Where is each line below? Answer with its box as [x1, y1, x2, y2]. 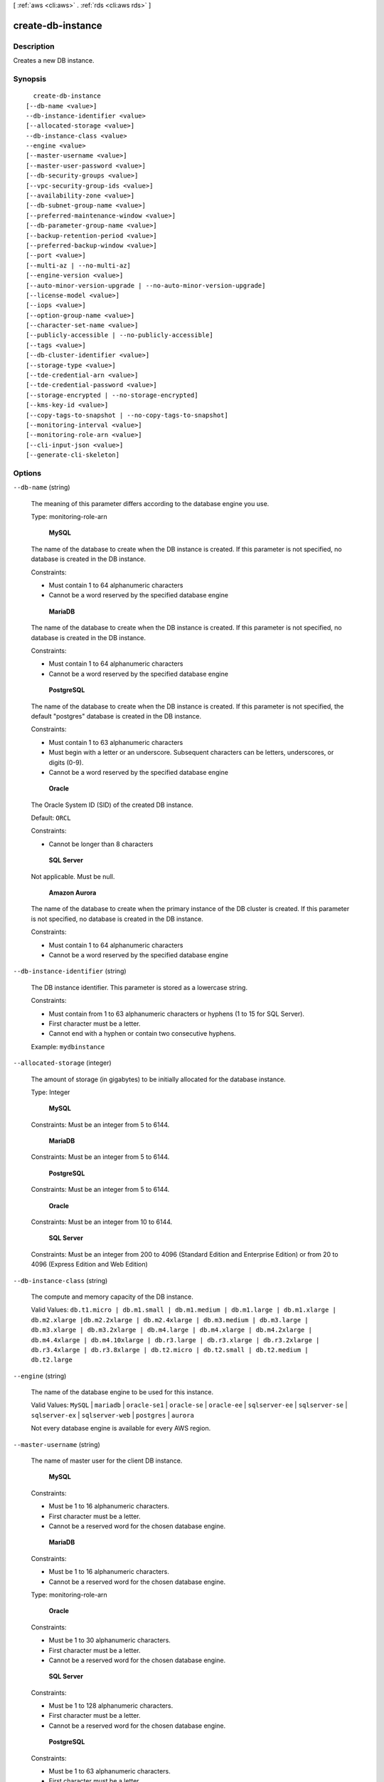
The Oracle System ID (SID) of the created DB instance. [31, 800, 193, 809]
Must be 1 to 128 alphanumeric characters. [48, 1701, 174, 1710]
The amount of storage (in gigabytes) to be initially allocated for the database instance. [31, 1075, 286, 1083]
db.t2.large [31, 1356, 73, 1364]
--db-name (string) [13, 483, 70, 492]
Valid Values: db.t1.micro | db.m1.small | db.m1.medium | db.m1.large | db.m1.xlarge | [31, 1305, 337, 1314]
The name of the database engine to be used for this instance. [31, 1388, 213, 1396]
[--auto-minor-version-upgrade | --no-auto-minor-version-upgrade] [26, 282, 266, 289]
